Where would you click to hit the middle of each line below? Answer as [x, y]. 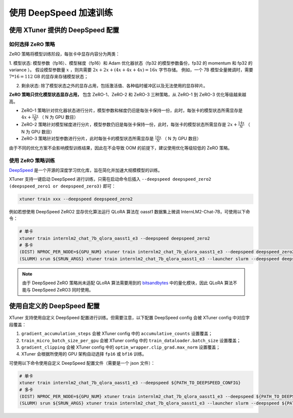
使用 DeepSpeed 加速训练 [61, 13]
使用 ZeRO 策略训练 [32, 160]
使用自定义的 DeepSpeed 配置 [54, 306]
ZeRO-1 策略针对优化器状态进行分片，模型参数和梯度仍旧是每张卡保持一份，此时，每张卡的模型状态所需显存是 [132, 110]
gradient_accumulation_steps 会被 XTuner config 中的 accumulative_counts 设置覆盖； [117, 334]
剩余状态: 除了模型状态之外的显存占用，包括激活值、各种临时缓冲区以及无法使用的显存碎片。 [114, 85]
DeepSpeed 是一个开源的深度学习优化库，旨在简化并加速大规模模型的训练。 [86, 170]
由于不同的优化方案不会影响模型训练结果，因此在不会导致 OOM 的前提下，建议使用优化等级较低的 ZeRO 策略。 [121, 148]
